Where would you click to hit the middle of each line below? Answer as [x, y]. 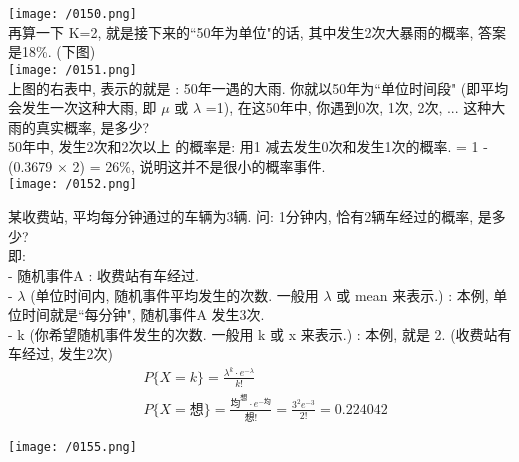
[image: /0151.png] [72, 69]
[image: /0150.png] [72, 14]
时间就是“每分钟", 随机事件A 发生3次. [143, 314]
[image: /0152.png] [72, 184]
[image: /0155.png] [72, 447]
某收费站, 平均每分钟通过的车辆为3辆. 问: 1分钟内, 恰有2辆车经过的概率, [241, 216]
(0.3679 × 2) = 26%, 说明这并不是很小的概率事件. [167, 165]
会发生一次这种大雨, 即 [82, 107]
